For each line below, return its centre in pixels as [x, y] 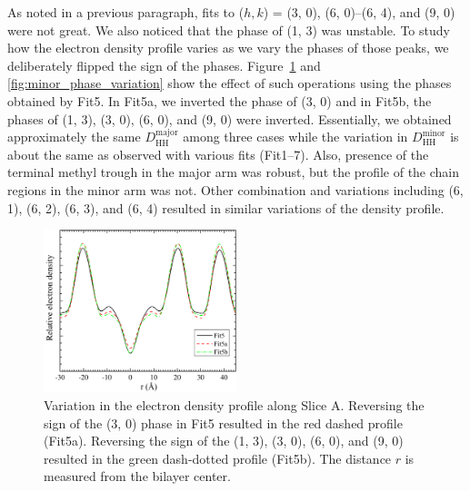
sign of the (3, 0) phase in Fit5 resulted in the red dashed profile [223, 422]
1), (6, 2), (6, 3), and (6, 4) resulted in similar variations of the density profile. [226, 207]
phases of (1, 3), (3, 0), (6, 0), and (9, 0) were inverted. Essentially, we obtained [230, 118]
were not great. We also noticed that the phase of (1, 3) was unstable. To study [229, 29]
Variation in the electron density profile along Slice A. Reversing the [234, 405]
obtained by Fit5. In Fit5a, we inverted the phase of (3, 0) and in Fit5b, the [220, 100]
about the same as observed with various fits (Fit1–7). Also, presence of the [218, 154]
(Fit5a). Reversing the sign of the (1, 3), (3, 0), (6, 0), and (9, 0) [224, 441]
